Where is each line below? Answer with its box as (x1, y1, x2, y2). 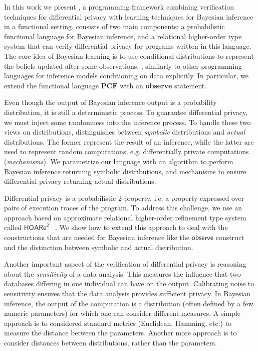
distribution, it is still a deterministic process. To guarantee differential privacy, (4, 106, 248, 117)
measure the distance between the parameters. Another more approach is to (4, 327, 237, 338)
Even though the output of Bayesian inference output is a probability (4, 97, 217, 107)
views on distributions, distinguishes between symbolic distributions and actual (4, 127, 245, 137)
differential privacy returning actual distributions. (4, 176, 156, 186)
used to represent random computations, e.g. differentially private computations (4, 146, 249, 157)
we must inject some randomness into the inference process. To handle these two (4, 116, 251, 127)
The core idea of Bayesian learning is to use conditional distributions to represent (4, 50, 254, 61)
